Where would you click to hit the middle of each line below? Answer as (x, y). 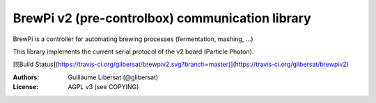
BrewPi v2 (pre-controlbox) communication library (162, 18)
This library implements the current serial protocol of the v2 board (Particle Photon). (133, 51)
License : (25, 87)
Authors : (26, 77)
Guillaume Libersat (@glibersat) (113, 77)
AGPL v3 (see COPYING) (103, 87)
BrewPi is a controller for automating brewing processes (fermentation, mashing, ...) (133, 39)
